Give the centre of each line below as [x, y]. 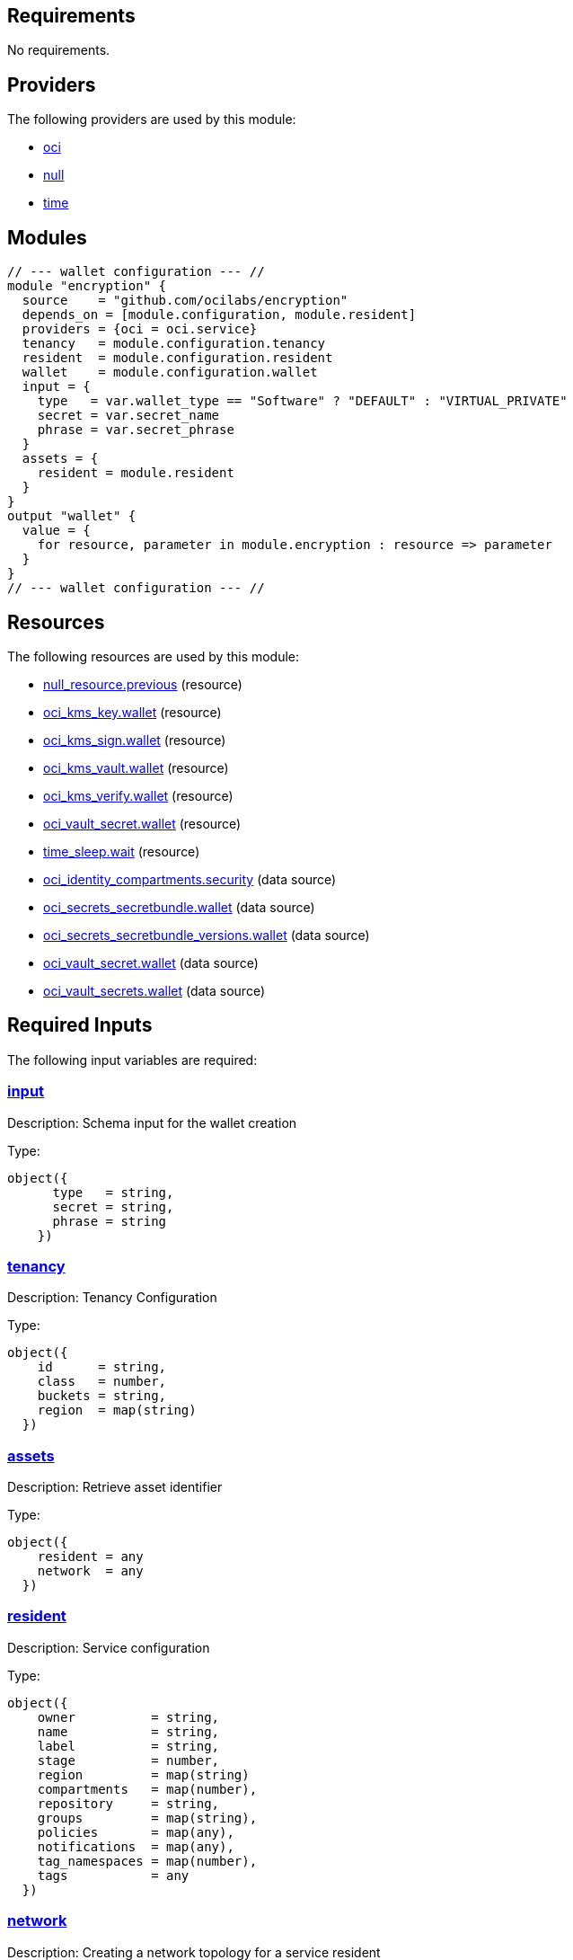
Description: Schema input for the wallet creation [152, 1122]
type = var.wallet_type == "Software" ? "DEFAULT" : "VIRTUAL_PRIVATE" [302, 401]
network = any [90, 1571]
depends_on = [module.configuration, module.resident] [219, 315]
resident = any [90, 1557]
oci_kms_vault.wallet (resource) [136, 767]
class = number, [102, 1382]
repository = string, [128, 1803]
